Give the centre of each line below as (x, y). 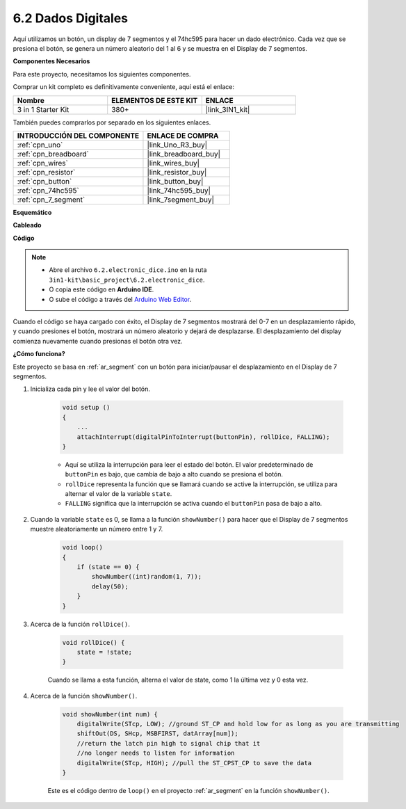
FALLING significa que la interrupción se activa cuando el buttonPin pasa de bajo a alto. (194, 504)
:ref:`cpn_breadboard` (53, 154)
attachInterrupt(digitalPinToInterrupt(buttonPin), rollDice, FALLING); (203, 437)
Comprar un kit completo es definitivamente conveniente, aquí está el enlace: (124, 87)
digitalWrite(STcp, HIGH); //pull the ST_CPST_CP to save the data (194, 763)
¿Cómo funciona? (39, 354)
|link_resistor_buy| (177, 172)
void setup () (86, 408)
